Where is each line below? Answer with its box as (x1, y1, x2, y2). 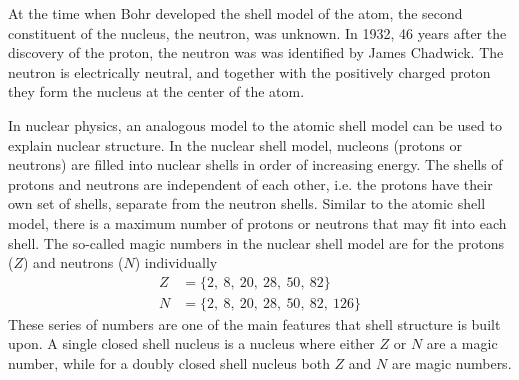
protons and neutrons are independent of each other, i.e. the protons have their (8, 173, 493, 194)
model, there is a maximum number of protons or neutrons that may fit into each (8, 212, 507, 233)
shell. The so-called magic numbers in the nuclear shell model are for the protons (8, 232, 504, 253)
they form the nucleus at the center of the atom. (8, 81, 305, 102)
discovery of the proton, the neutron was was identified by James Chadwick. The (8, 42, 504, 63)
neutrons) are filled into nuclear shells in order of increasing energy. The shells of (8, 154, 503, 175)
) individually (134, 252, 218, 273)
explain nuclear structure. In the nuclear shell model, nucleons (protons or (8, 134, 463, 155)
